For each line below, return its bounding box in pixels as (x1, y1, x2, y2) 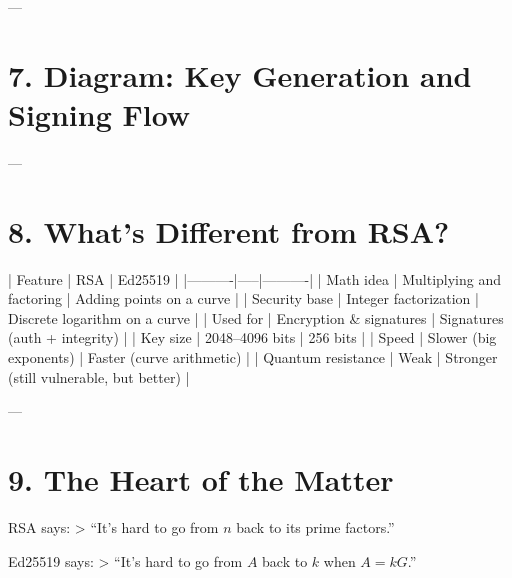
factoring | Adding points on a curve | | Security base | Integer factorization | (8, 288, 479, 309)
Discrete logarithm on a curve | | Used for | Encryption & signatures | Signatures (8, 307, 504, 328)
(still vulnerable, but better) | (8, 366, 190, 387)
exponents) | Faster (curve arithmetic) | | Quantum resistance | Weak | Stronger (8, 347, 498, 367)
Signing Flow (8, 93, 191, 134)
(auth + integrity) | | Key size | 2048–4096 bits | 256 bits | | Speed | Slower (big (8, 327, 497, 348)
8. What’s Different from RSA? (8, 210, 450, 251)
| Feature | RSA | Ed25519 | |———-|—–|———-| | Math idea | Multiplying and (8, 268, 502, 289)
